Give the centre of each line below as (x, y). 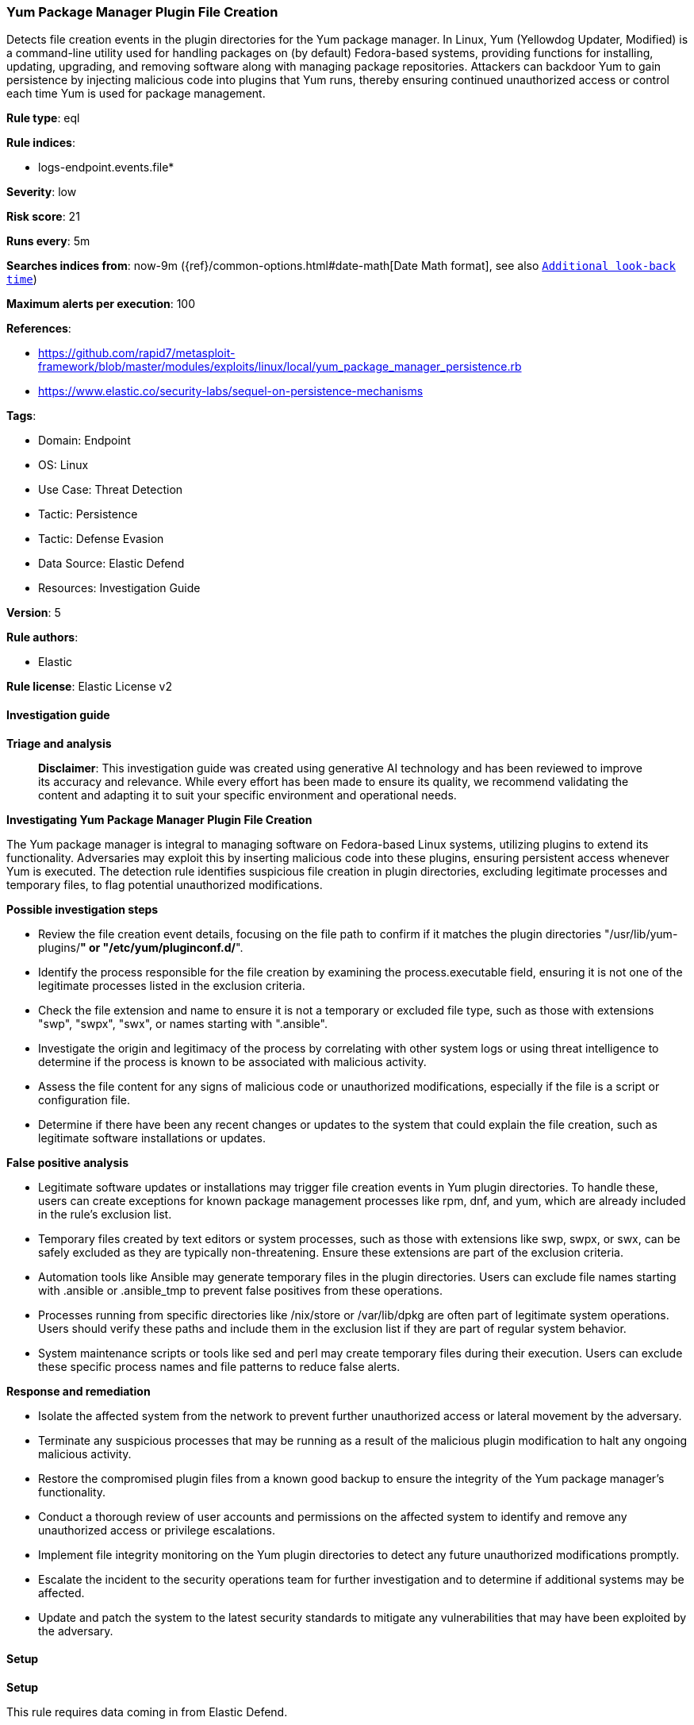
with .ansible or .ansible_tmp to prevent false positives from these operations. (241, 1290)
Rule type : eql (43, 118)
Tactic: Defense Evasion (101, 539)
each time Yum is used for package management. (136, 94)
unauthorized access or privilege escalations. (157, 1530)
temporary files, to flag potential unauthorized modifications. (165, 884)
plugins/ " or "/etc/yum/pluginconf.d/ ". (141, 947)
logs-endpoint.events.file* (106, 167)
